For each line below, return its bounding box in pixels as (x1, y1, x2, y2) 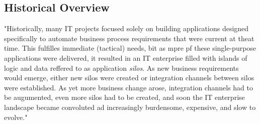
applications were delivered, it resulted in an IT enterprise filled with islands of (4, 52, 247, 63)
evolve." (4, 111, 28, 122)
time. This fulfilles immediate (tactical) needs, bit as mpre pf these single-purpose (4, 43, 256, 53)
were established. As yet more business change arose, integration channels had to (4, 82, 253, 92)
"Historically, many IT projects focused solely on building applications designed (4, 23, 249, 34)
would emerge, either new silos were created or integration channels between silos (4, 72, 254, 83)
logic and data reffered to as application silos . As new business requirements (4, 62, 239, 73)
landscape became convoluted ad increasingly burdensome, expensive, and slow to (4, 101, 256, 112)
